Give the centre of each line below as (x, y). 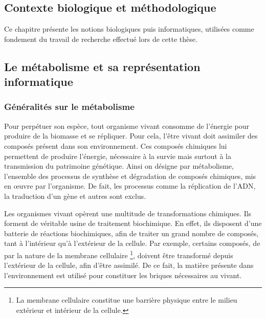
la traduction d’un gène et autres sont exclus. (75, 196)
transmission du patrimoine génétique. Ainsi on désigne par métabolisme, (119, 166)
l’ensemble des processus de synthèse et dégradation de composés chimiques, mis (130, 176)
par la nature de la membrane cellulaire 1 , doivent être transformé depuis (119, 254)
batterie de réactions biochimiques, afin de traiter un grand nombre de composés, (131, 233)
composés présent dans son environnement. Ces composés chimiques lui (116, 145)
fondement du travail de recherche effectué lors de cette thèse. (101, 39)
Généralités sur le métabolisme (69, 107)
